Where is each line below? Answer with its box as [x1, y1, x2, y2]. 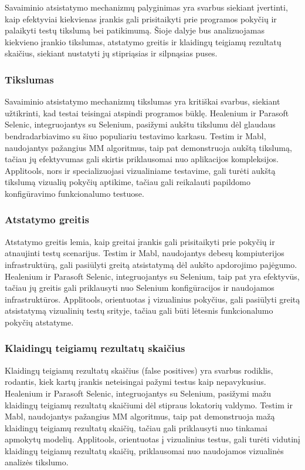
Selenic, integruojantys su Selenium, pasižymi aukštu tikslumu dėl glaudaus [5, 118, 276, 130]
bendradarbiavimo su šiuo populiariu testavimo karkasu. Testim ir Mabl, [5, 129, 266, 142]
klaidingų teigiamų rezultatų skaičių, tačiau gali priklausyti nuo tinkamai [5, 421, 267, 434]
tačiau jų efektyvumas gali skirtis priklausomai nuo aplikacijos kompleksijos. [5, 153, 279, 165]
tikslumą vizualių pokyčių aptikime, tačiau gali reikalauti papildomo [5, 176, 251, 188]
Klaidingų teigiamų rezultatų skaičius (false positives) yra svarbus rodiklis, [5, 364, 273, 376]
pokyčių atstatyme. [5, 315, 74, 328]
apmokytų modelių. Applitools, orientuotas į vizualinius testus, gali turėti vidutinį [5, 433, 300, 445]
